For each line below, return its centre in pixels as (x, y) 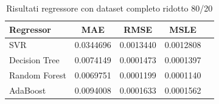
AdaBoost (28, 90)
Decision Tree (34, 60)
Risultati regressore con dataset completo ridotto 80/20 (109, 8)
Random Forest (38, 75)
